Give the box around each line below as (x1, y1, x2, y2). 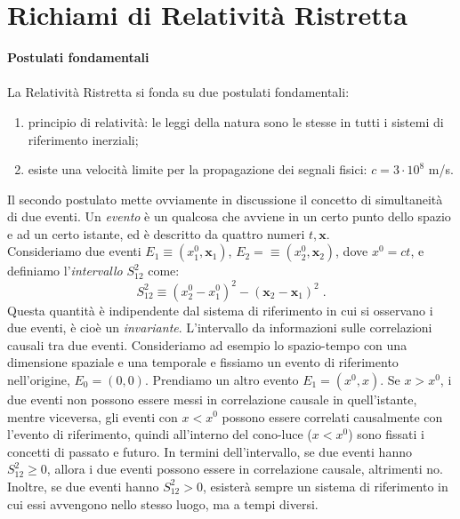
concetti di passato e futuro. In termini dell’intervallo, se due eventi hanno (7, 442, 412, 460)
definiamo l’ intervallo (7, 261, 123, 280)
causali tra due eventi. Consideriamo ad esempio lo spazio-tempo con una (7, 335, 408, 354)
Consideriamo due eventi (7, 242, 141, 260)
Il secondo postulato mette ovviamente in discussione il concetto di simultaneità (7, 189, 443, 208)
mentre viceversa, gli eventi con (7, 407, 178, 426)
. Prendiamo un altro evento (144, 370, 299, 388)
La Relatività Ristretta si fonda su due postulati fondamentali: (7, 83, 350, 101)
